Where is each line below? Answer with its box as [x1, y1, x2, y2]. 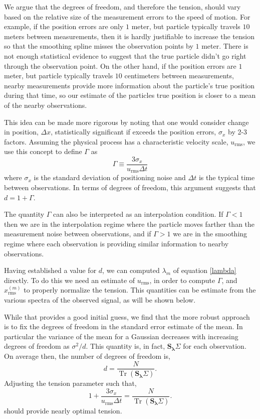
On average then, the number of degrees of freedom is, [4, 350, 171, 361]
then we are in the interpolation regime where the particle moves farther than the [4, 218, 255, 229]
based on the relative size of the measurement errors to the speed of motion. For [4, 11, 250, 22]
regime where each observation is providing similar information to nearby [4, 238, 229, 248]
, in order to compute [149, 274, 215, 285]
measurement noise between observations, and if [4, 228, 151, 239]
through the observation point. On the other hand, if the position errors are [4, 60, 236, 71]
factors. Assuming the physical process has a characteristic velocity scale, [4, 136, 228, 147]
